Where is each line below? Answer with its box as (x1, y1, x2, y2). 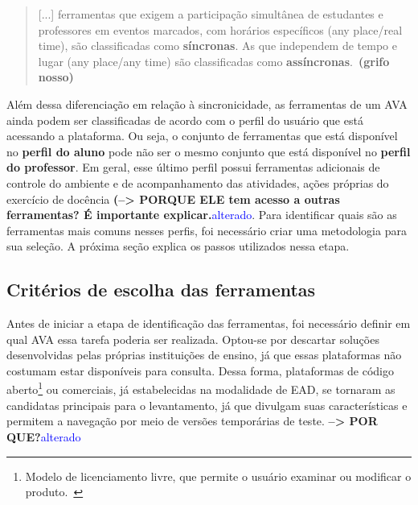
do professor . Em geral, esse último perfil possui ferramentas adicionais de (6, 159, 380, 176)
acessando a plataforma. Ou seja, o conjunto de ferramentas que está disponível (6, 127, 398, 144)
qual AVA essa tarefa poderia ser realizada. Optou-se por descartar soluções (6, 330, 379, 347)
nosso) (38, 68, 74, 85)
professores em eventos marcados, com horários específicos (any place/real (38, 21, 403, 38)
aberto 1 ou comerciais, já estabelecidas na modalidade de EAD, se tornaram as (6, 379, 395, 398)
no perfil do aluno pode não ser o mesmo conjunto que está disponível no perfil (6, 143, 411, 159)
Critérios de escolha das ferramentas (6, 277, 316, 302)
